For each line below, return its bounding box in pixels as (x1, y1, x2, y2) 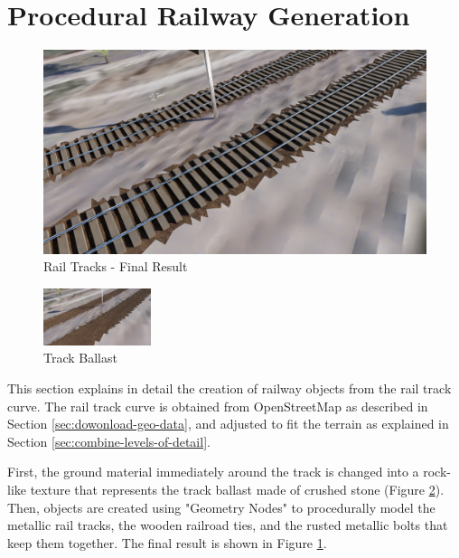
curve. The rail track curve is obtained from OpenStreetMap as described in (7, 396, 428, 415)
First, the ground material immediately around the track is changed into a (7, 462, 419, 481)
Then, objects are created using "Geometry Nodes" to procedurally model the (7, 497, 436, 516)
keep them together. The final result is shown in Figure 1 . (7, 533, 327, 552)
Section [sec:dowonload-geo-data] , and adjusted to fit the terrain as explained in (7, 414, 449, 433)
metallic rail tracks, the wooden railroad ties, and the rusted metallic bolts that (7, 515, 448, 534)
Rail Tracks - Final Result (43, 257, 188, 276)
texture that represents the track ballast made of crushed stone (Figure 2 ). (30, 480, 445, 498)
